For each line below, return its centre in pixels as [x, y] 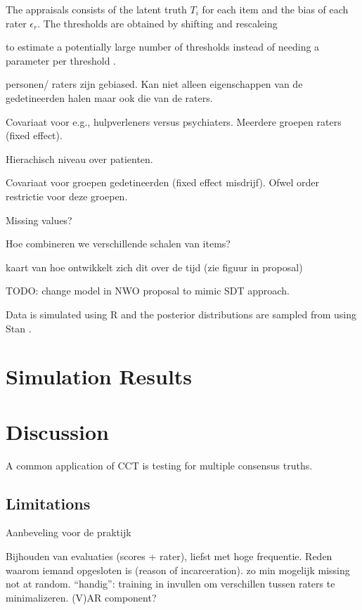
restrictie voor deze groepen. [67, 196]
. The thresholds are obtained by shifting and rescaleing [157, 23]
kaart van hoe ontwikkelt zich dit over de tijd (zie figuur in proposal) [154, 267]
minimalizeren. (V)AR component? [81, 597]
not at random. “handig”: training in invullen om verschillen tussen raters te [170, 584]
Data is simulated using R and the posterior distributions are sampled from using [181, 314]
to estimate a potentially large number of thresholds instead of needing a [163, 47]
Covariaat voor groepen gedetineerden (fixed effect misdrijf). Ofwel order [163, 182]
